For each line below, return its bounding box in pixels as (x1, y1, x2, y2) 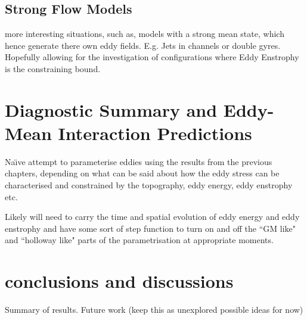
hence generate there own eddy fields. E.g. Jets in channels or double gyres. (5, 39, 281, 51)
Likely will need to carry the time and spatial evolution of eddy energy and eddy (5, 210, 300, 223)
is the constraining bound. (5, 62, 101, 74)
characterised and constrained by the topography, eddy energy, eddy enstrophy (5, 179, 293, 191)
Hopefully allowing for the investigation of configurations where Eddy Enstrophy (5, 51, 299, 63)
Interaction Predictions (58, 120, 252, 145)
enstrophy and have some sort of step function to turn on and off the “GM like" (5, 222, 296, 234)
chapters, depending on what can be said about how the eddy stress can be (5, 167, 280, 179)
